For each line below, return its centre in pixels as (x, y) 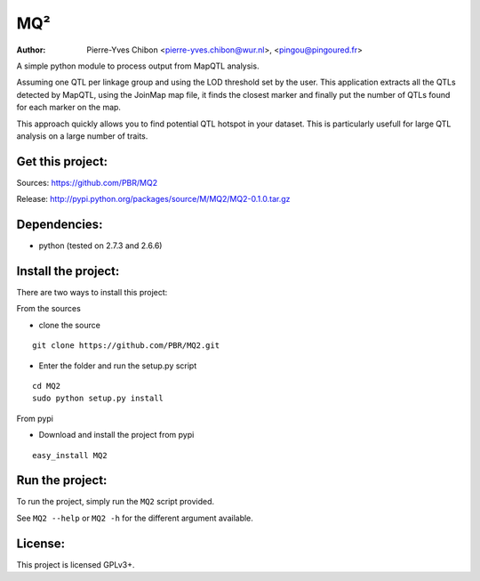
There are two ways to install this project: (92, 292)
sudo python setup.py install (98, 399)
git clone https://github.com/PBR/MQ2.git (126, 346)
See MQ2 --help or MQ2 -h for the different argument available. (135, 518)
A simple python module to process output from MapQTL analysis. (138, 66)
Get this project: (62, 161)
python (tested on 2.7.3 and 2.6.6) (100, 246)
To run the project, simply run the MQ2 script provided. (116, 502)
